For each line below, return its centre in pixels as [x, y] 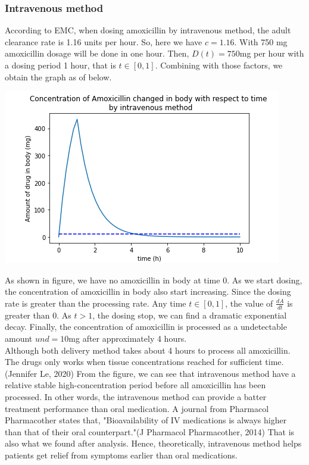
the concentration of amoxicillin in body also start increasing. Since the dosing [148, 291]
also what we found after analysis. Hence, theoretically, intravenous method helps [153, 443]
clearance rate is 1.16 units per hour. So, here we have [104, 41]
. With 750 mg [261, 41]
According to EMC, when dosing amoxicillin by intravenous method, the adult [148, 30]
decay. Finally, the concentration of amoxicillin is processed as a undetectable [146, 327]
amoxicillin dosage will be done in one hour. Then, [97, 53]
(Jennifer [21, 373]
